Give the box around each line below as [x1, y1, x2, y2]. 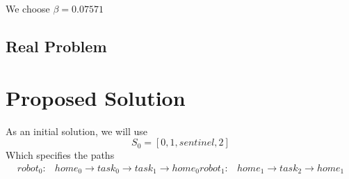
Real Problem [6, 35, 107, 56]
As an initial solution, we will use [6, 123, 148, 138]
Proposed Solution [6, 83, 186, 111]
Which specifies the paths [6, 148, 115, 162]
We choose [6, 1, 50, 15]
